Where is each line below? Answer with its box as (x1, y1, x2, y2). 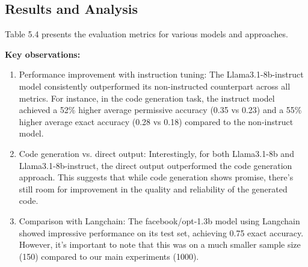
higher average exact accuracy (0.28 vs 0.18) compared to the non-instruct (19, 115, 294, 127)
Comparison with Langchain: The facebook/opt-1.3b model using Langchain (19, 214, 300, 227)
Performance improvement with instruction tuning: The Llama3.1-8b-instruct (19, 68, 304, 81)
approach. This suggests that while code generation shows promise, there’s (19, 171, 294, 183)
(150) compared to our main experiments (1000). (19, 250, 199, 262)
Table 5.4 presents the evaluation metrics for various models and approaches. (5, 28, 288, 40)
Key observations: (5, 48, 81, 60)
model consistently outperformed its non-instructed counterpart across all (19, 79, 291, 92)
